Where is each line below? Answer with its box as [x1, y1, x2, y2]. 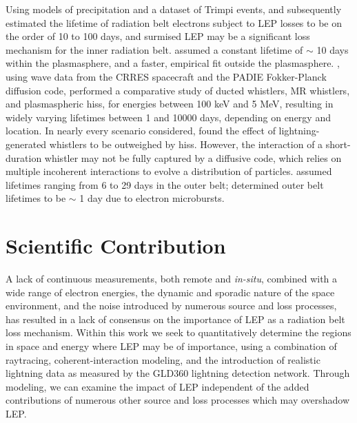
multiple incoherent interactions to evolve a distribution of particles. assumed [6, 164, 332, 178]
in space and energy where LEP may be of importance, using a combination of [6, 339, 337, 353]
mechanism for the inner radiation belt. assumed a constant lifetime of [6, 42, 303, 56]
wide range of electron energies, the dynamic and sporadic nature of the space [6, 285, 335, 299]
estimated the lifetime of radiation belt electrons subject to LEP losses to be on [6, 15, 342, 30]
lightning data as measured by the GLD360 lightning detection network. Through [6, 366, 350, 380]
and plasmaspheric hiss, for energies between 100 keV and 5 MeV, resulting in [6, 96, 334, 111]
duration [6, 150, 42, 165]
